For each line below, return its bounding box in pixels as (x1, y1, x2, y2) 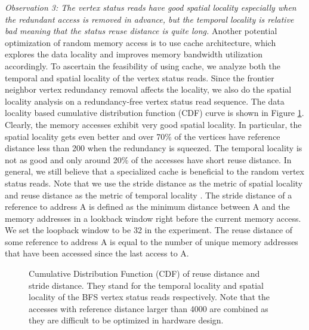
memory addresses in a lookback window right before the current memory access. (5, 212, 301, 224)
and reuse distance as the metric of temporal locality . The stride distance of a (5, 188, 292, 201)
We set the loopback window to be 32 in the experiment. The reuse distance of (5, 224, 293, 236)
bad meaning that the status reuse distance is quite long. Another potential (5, 25, 277, 37)
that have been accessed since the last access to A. (5, 247, 189, 259)
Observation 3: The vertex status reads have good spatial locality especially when (5, 1, 296, 13)
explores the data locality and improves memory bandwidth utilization (5, 48, 262, 60)
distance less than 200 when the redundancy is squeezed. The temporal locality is (5, 142, 302, 154)
